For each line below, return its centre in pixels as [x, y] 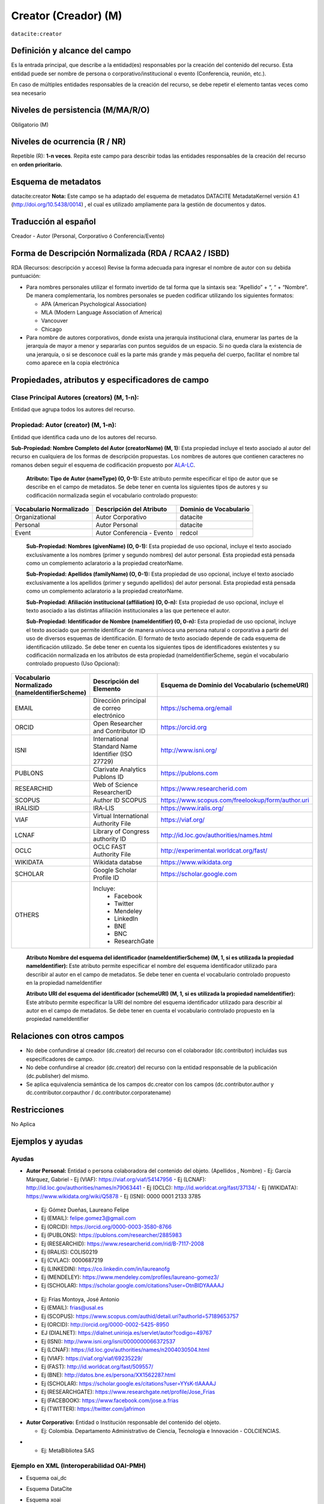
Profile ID [106, 877]
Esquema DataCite [49, 1489]
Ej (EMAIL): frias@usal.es [72, 1308]
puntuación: [26, 276]
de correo [107, 708]
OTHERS [27, 914]
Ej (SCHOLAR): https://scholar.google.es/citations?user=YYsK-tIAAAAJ [128, 1383]
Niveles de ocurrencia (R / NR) [68, 142]
